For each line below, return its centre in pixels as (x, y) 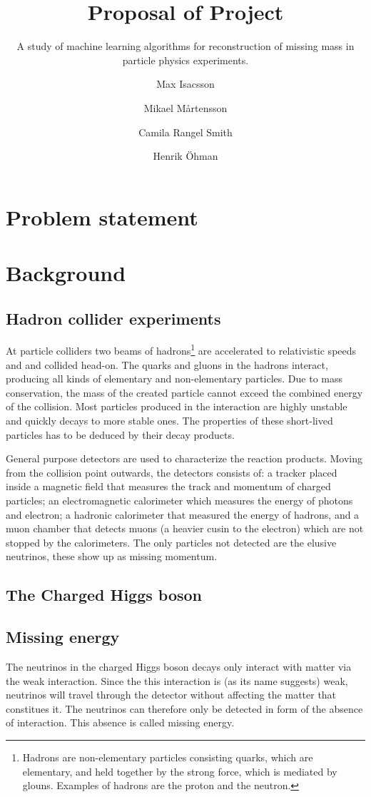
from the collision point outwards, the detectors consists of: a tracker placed (172, 472)
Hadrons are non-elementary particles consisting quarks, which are (168, 757)
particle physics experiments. (185, 60)
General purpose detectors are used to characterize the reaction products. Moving (184, 458)
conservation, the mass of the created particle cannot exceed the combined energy (184, 392)
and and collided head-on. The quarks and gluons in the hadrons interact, (167, 364)
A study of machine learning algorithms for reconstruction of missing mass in (185, 46)
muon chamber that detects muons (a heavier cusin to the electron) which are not (185, 528)
